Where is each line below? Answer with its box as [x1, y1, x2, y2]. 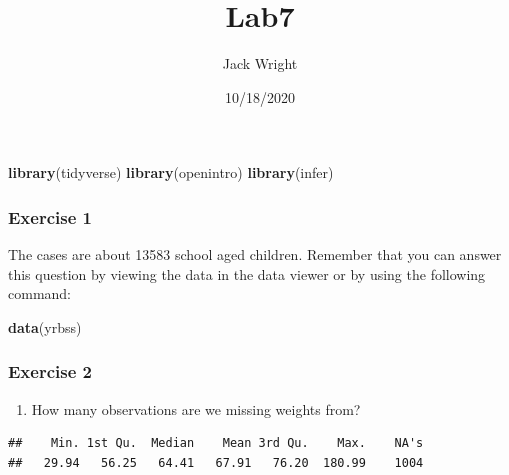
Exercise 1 [8, 204, 92, 229]
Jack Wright [222, 53, 298, 74]
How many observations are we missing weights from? [31, 398, 361, 419]
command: [8, 283, 71, 304]
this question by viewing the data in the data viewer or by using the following [8, 263, 486, 284]
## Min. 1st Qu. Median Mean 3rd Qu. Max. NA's [8, 436, 424, 451]
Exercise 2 [8, 359, 92, 384]
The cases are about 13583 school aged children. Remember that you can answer [8, 244, 502, 265]
